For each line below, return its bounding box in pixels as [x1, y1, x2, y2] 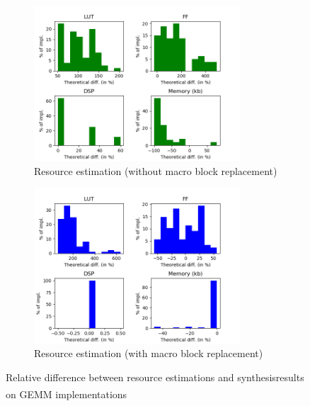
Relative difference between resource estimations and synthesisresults [6, 369, 304, 384]
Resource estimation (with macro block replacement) [34, 346, 263, 361]
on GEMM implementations [6, 386, 127, 401]
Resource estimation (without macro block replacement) [34, 163, 277, 178]
